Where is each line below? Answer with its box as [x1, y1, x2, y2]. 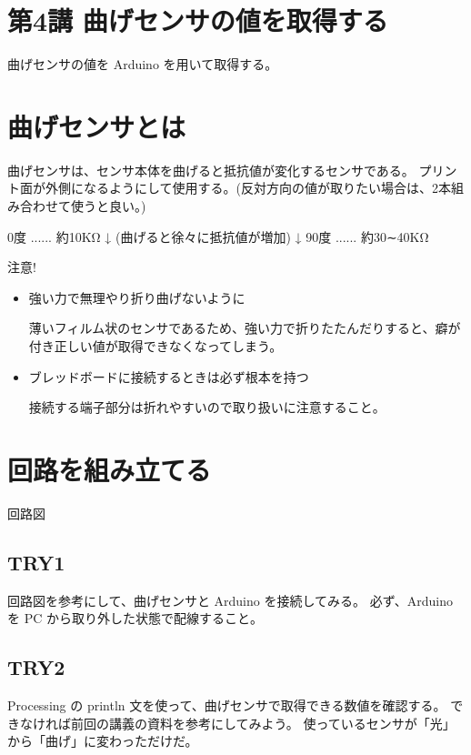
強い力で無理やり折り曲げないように [28, 287, 246, 307]
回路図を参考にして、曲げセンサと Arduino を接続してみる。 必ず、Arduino [7, 590, 453, 609]
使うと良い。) [70, 196, 146, 216]
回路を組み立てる [7, 450, 212, 488]
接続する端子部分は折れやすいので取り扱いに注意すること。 [28, 398, 386, 417]
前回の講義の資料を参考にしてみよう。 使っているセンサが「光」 [70, 713, 456, 732]
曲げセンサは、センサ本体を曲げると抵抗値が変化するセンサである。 [7, 160, 415, 179]
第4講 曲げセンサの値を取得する [7, 2, 388, 39]
